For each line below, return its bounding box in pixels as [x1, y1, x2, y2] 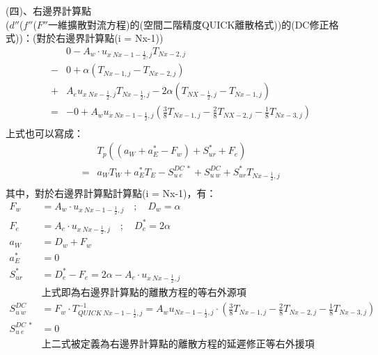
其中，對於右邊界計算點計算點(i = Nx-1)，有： [6, 186, 216, 200]
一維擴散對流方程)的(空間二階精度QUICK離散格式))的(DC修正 [48, 17, 329, 31]
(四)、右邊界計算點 [6, 3, 91, 17]
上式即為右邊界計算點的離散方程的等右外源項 [41, 288, 246, 299]
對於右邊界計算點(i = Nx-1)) [36, 31, 164, 45]
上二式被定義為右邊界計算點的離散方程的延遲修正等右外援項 [41, 340, 315, 350]
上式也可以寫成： [6, 125, 84, 140]
